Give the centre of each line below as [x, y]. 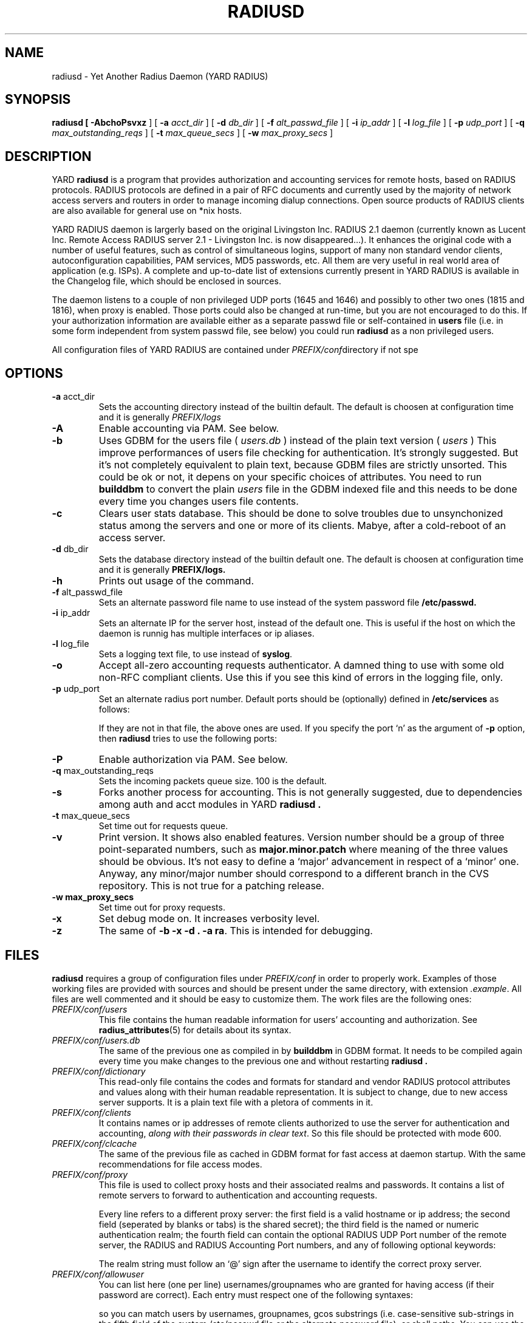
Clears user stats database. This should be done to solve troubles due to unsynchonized [301, 514]
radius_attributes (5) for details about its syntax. [195, 1030]
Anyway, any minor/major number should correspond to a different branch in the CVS [294, 874]
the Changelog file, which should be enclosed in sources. [166, 281]
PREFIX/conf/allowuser [98, 1274]
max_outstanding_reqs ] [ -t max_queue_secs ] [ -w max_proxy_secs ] [193, 133]
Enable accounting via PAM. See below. [189, 429]
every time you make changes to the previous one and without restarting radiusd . [263, 1061]
